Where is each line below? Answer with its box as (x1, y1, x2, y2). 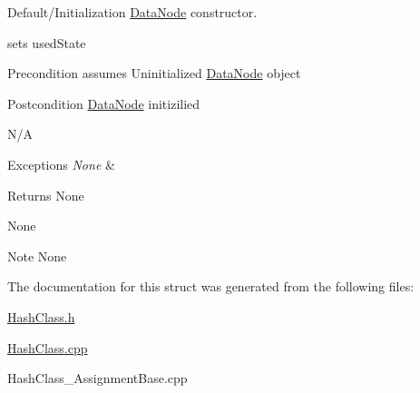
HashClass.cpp (7, 338, 88, 357)
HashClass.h (7, 307, 75, 326)
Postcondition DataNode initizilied (7, 93, 200, 113)
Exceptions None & (7, 154, 115, 173)
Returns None (7, 185, 84, 204)
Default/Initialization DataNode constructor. (7, 3, 258, 21)
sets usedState (7, 33, 86, 52)
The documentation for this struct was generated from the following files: (7, 277, 415, 296)
